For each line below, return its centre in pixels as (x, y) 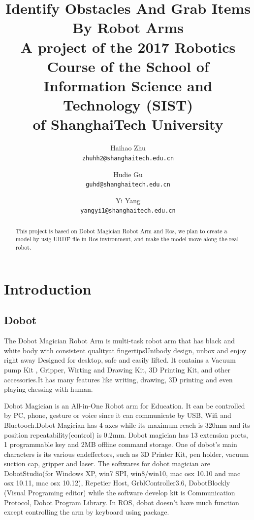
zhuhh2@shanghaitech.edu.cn (128, 158)
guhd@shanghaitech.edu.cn (128, 185)
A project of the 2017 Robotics (128, 47)
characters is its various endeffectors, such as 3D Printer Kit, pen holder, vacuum (127, 454)
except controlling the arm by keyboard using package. (87, 512)
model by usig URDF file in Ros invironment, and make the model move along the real (127, 239)
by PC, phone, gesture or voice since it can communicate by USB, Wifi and (118, 415)
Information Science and (128, 85)
